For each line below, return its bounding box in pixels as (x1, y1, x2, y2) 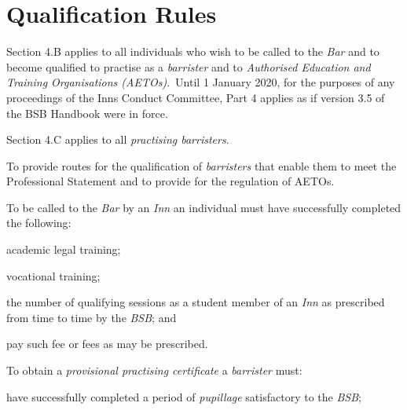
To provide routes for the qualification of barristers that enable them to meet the (6, 157, 397, 174)
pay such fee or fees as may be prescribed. (6, 335, 208, 352)
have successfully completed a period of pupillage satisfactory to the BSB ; (6, 388, 361, 405)
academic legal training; (6, 241, 121, 258)
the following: (6, 214, 71, 231)
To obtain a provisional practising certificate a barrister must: (6, 362, 302, 379)
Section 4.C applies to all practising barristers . (6, 131, 229, 148)
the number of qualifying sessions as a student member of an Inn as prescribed (6, 294, 385, 310)
